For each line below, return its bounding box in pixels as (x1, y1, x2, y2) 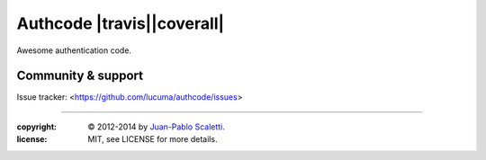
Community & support (16, 68, 144, 84)
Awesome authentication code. (16, 45, 132, 56)
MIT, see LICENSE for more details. (87, 134, 218, 145)
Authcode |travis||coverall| (16, 13, 225, 33)
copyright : (16, 121, 58, 132)
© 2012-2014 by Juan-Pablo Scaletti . (87, 121, 225, 132)
